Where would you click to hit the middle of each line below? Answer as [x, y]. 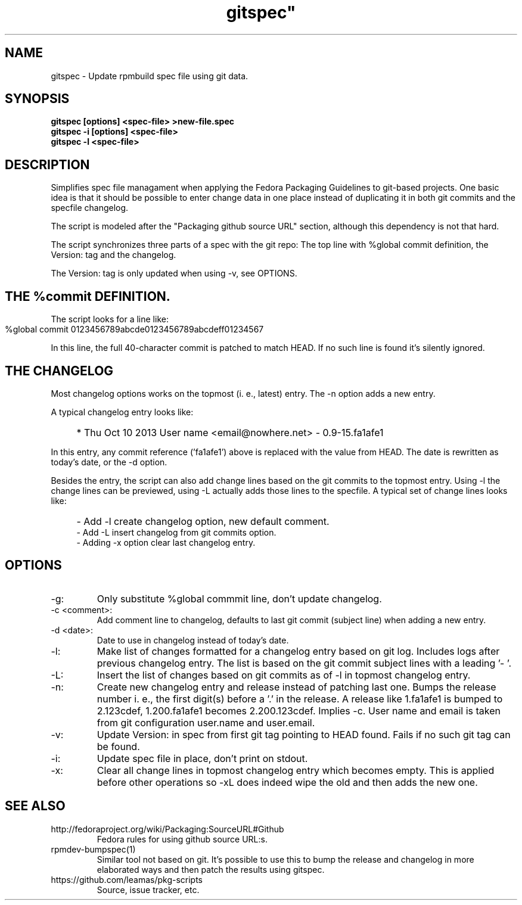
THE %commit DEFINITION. [88, 296]
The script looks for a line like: [110, 319]
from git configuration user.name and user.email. [206, 722]
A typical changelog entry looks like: [122, 412]
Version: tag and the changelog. [114, 255]
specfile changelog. [90, 208]
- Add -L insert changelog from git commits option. [176, 532]
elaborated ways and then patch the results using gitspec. [211, 869]
